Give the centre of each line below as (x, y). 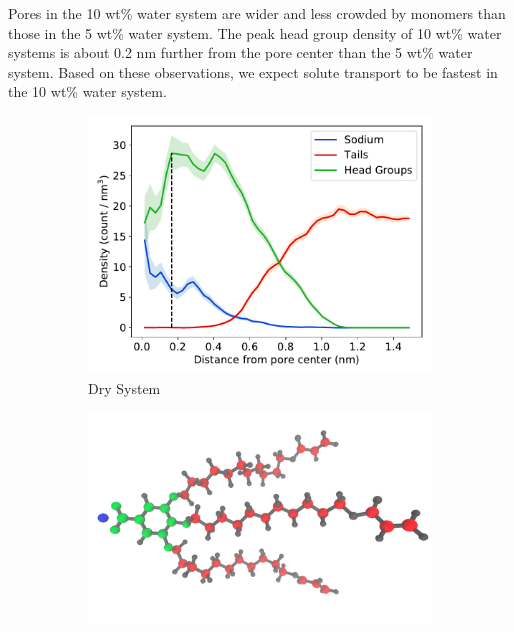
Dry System (124, 387)
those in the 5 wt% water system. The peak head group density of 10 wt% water (255, 32)
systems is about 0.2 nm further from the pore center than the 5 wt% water (240, 52)
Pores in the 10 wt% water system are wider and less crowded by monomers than (257, 13)
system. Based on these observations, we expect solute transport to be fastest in (253, 71)
